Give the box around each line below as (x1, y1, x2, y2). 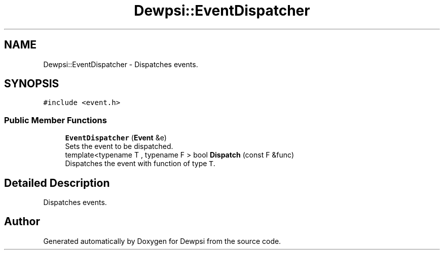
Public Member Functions (4, 115, 107, 125)
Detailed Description (4, 176, 110, 189)
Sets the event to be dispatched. (65, 142, 173, 151)
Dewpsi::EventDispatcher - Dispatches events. (43, 60, 198, 69)
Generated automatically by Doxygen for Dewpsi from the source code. (43, 236, 281, 245)
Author (4, 215, 40, 228)
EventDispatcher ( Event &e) (65, 133, 167, 142)
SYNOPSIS (4, 77, 59, 90)
